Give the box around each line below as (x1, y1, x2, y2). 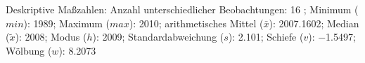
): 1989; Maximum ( (23, 15, 110, 30)
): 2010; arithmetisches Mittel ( (129, 15, 264, 30)
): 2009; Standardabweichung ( (92, 29, 224, 44)
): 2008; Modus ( (15, 29, 87, 44)
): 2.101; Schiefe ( (228, 29, 304, 44)
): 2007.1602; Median (269, 15, 359, 30)
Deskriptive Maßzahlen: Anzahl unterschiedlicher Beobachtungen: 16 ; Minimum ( (6, 2, 359, 16)
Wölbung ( (6, 43, 52, 57)
